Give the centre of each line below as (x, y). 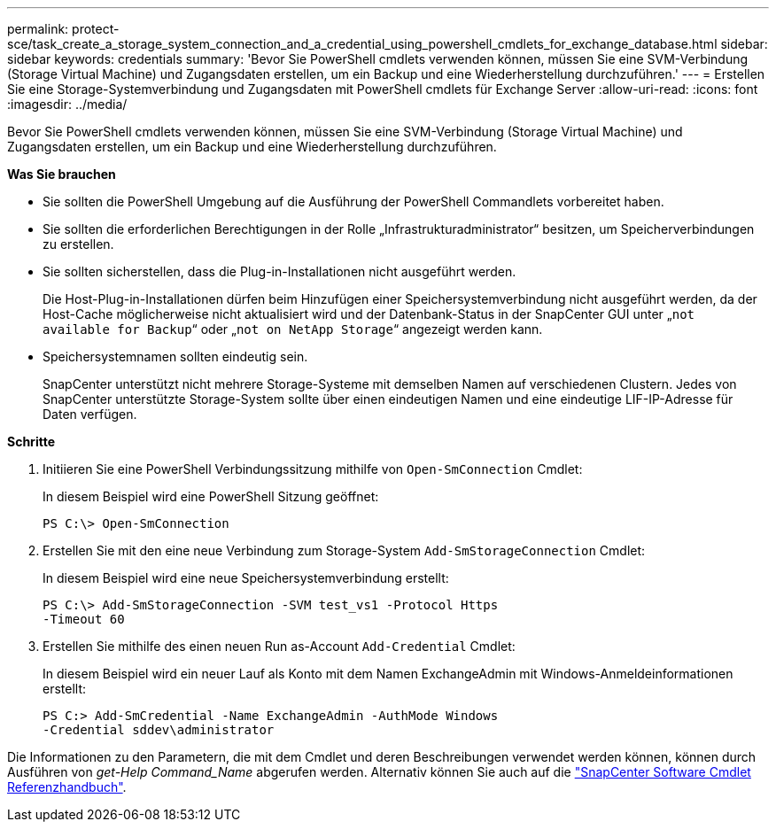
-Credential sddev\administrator (159, 730)
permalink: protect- (63, 29)
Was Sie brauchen (62, 174)
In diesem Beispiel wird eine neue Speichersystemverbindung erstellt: (246, 578)
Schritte (31, 442)
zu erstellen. (78, 244)
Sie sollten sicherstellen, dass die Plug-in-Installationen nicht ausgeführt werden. (279, 271)
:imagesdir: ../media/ (67, 104)
